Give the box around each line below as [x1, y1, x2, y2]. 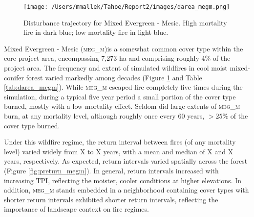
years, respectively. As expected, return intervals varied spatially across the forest [4, 156, 248, 166]
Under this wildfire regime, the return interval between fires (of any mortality [4, 137, 236, 147]
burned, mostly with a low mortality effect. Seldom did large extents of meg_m [4, 101, 240, 111]
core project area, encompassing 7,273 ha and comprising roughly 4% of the [4, 53, 231, 63]
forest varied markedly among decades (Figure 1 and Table [26, 72, 202, 82]
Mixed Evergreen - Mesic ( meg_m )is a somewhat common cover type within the [4, 43, 243, 53]
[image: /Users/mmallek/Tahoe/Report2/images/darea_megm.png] [23, 3, 230, 10]
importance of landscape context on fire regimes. [4, 204, 149, 214]
